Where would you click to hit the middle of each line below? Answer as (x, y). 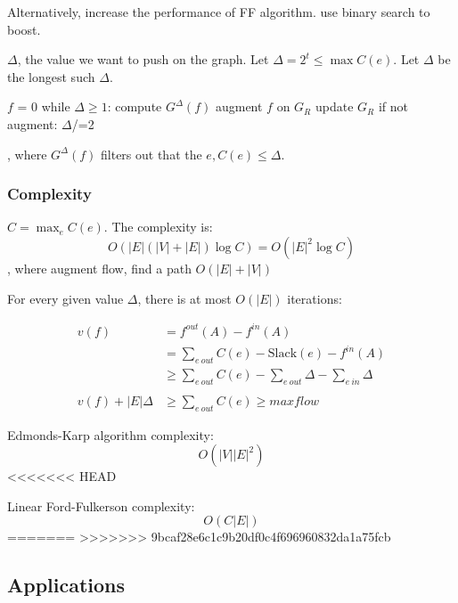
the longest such (51, 76)
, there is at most (184, 298)
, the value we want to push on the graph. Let (143, 59)
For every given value (65, 298)
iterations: (315, 298)
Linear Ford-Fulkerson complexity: (101, 505)
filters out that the (151, 154)
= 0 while (44, 106)
